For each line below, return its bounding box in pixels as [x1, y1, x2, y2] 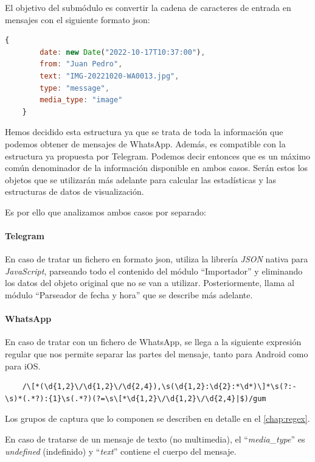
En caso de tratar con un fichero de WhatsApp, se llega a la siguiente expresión [5, 335, 302, 348]
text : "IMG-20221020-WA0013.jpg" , [40, 71, 179, 80]
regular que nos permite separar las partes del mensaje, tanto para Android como [5, 348, 308, 360]
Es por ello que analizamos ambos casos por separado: [5, 205, 206, 218]
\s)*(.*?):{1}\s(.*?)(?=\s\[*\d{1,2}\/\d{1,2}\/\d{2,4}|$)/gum [5, 394, 266, 403]
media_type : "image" [40, 96, 123, 105]
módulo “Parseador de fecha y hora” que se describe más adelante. [5, 289, 253, 301]
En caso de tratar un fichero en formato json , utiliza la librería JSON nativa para [5, 253, 308, 265]
